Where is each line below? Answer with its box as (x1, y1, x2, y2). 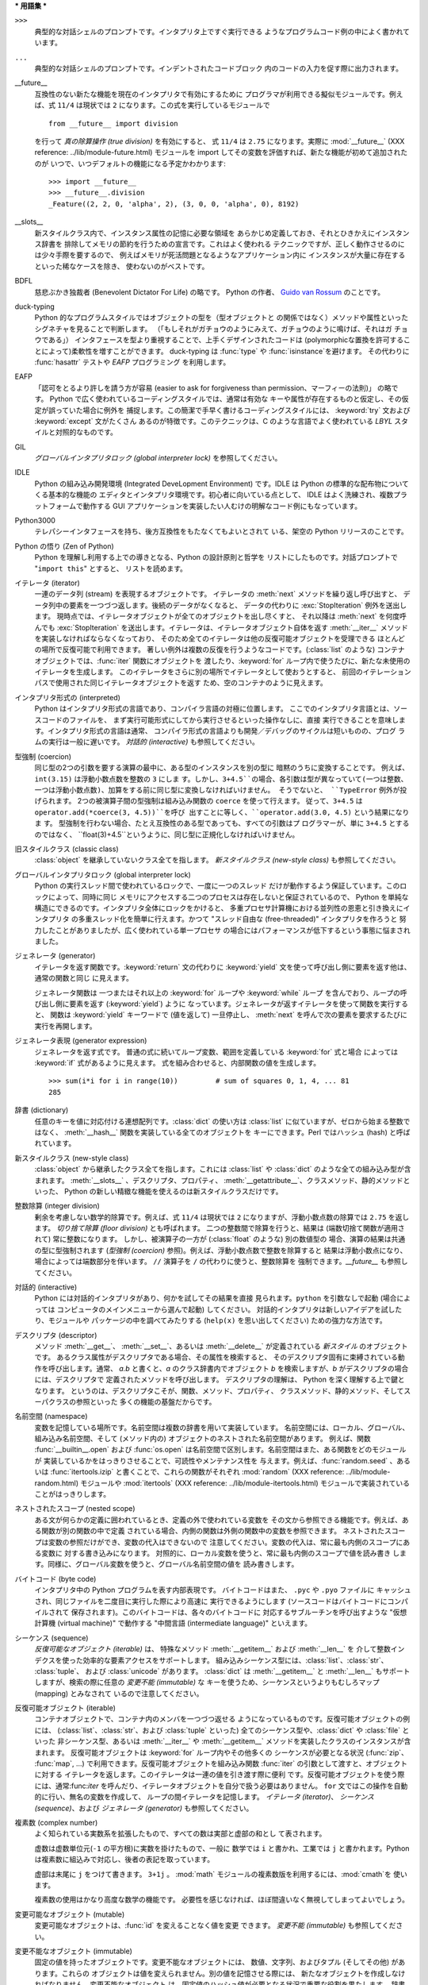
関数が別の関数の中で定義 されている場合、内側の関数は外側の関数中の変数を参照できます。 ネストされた (40, 1526, 385, 1536)
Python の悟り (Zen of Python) (14, 541, 114, 551)
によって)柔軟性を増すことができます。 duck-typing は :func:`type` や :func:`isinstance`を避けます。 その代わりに (40, 346, 410, 356)
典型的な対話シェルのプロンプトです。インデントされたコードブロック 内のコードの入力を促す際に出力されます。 (34, 64, 403, 73)
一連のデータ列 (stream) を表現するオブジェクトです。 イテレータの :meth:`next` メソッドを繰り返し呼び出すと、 (34, 589, 402, 599)
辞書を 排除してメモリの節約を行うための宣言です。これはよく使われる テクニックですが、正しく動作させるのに (40, 239, 406, 249)
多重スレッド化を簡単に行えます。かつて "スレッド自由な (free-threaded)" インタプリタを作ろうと (78, 914, 398, 924)
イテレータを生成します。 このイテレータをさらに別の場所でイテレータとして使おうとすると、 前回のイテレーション (34, 667, 411, 676)
